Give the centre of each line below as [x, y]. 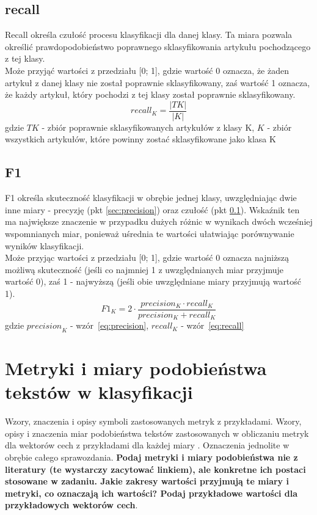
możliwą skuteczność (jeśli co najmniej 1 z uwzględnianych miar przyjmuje [144, 269]
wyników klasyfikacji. [45, 245]
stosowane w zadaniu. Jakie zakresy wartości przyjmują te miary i [147, 481]
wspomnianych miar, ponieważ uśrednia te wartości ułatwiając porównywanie [150, 233]
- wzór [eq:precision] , [109, 325]
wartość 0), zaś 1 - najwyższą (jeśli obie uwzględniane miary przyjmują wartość [153, 281]
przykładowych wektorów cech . [71, 505]
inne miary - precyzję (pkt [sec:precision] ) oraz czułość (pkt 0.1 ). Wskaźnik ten [152, 209]
